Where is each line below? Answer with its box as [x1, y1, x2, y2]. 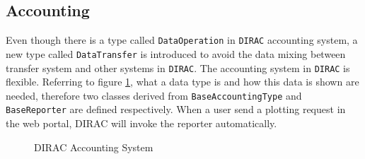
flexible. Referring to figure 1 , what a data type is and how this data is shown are [6, 74, 359, 89]
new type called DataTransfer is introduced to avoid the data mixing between [6, 46, 346, 61]
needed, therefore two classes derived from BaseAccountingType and [6, 88, 302, 102]
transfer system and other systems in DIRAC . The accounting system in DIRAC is [6, 60, 350, 75]
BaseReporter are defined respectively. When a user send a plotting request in [6, 102, 346, 117]
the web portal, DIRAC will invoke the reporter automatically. [6, 116, 277, 131]
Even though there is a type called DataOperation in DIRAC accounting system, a [6, 33, 358, 47]
